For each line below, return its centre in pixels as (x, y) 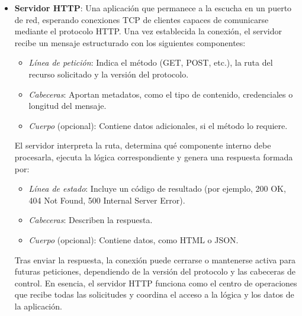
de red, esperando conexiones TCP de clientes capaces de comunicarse (142, 19)
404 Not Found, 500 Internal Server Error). (107, 200)
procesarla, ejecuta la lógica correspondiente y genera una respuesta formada (154, 157)
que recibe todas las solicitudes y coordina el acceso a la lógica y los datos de (154, 294)
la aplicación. (38, 306)
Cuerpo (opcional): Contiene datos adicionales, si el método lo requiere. (158, 125)
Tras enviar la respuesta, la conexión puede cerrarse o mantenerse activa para (155, 259)
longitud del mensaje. (68, 106)
